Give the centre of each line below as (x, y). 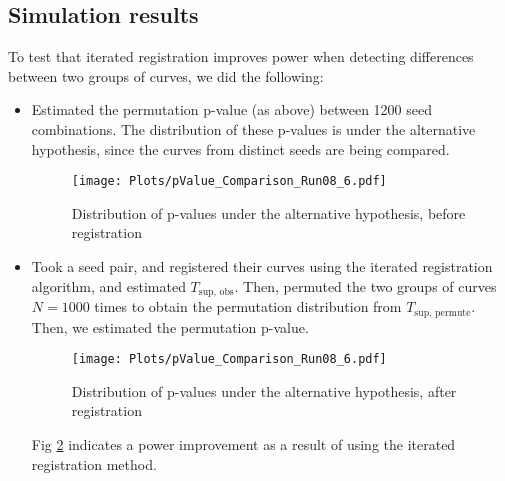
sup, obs (216, 292)
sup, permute (442, 312)
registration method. (94, 463)
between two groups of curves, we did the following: (166, 75)
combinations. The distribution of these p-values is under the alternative (253, 128)
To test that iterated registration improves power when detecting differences (241, 56)
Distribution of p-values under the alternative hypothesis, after (264, 390)
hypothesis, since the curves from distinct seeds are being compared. (240, 148)
